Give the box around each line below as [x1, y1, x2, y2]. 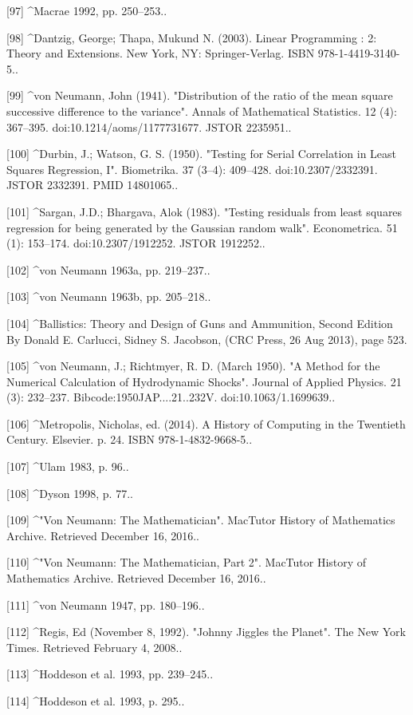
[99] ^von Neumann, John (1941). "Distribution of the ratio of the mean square [6, 87, 393, 104]
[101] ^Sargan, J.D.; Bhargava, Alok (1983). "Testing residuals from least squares [6, 203, 403, 219]
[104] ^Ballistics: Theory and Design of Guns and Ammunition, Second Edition [6, 314, 393, 331]
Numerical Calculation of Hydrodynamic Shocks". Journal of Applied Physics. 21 [6, 373, 402, 389]
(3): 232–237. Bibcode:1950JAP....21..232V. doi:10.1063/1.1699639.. [6, 389, 336, 405]
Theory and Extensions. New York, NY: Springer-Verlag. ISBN [6, 45, 315, 61]
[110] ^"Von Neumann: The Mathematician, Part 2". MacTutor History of [6, 554, 367, 571]
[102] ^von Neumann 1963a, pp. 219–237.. [6, 261, 210, 278]
